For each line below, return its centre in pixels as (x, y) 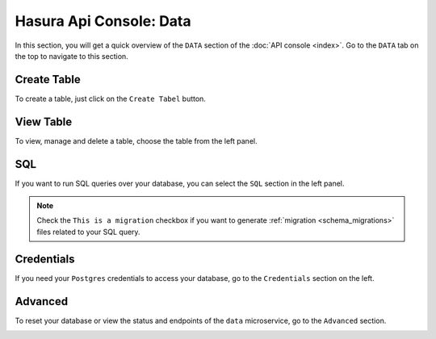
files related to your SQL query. (88, 232)
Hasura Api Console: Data (103, 21)
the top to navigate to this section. (71, 56)
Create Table (48, 80)
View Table (44, 121)
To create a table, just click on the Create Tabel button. (110, 98)
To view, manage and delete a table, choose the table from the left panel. (136, 140)
